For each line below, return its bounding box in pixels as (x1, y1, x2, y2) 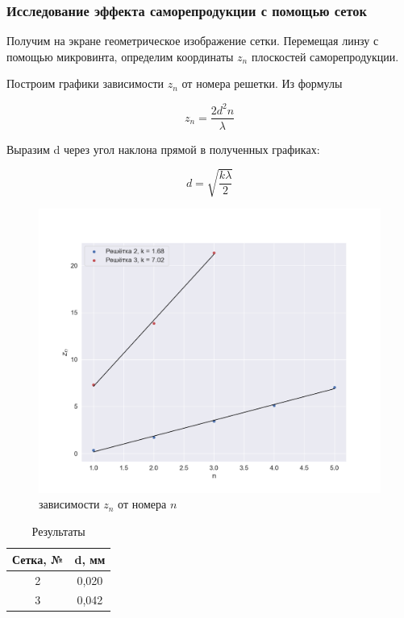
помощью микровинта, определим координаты (6, 48, 234, 64)
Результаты (31, 523, 85, 540)
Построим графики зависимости (6, 75, 165, 92)
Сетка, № (12, 550, 64, 567)
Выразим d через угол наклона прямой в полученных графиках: (6, 140, 320, 157)
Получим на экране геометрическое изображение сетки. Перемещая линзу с (6, 32, 379, 49)
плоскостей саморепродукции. (251, 48, 399, 64)
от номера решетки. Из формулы (181, 75, 343, 92)
